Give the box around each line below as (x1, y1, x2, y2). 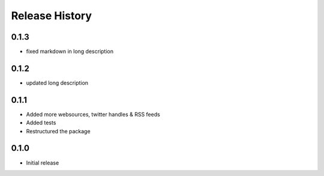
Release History (11, 9, 92, 22)
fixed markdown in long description (26, 48, 114, 55)
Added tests (26, 119, 56, 126)
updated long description (26, 79, 89, 86)
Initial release (26, 159, 59, 166)
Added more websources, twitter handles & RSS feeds (26, 111, 160, 118)
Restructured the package (26, 127, 91, 135)
